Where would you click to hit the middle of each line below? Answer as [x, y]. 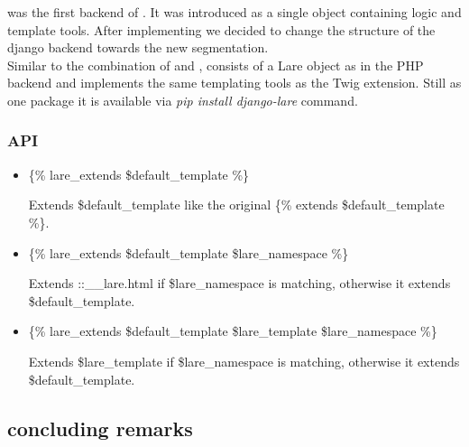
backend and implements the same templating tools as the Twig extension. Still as [234, 83]
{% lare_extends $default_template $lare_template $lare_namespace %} [233, 331]
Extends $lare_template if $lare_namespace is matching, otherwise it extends [244, 361]
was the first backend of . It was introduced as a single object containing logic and [234, 12]
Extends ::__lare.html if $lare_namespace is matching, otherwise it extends [239, 283]
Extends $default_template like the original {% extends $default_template [236, 205]
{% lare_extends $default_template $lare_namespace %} [189, 252]
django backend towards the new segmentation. [138, 47]
